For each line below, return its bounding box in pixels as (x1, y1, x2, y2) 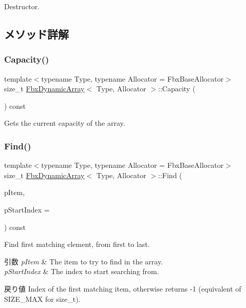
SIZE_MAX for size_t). (4, 293, 81, 304)
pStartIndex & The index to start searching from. (4, 266, 159, 277)
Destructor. (4, 1, 40, 11)
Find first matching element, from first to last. (4, 239, 150, 249)
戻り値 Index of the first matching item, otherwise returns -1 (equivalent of (4, 283, 241, 294)
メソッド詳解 (4, 26, 69, 42)
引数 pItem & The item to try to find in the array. (4, 256, 163, 266)
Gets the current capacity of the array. (4, 118, 125, 128)
